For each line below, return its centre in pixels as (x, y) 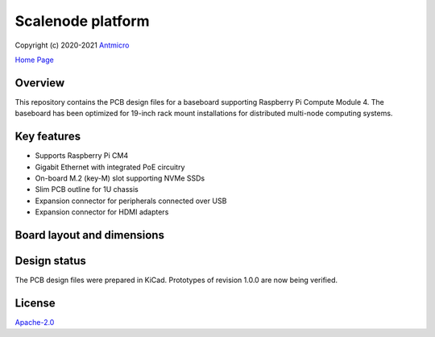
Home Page (34, 60)
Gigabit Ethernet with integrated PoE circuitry (110, 167)
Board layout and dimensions (90, 235)
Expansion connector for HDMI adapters (102, 212)
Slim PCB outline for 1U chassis (87, 189)
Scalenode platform (82, 21)
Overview (40, 83)
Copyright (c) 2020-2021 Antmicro (72, 45)
